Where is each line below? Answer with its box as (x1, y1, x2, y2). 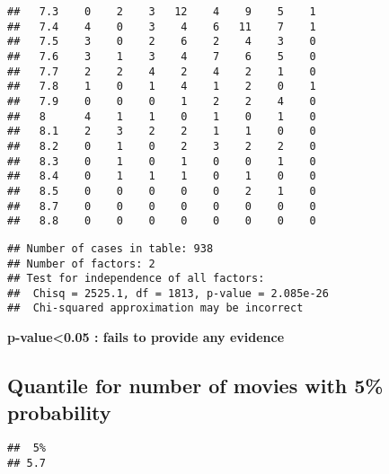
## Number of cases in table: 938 (7, 241, 214, 255)
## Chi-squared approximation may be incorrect (7, 302, 304, 315)
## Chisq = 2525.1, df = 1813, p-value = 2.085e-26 (7, 286, 329, 300)
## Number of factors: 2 (7, 257, 155, 270)
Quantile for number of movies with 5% (7, 372, 384, 399)
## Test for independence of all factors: (7, 272, 265, 285)
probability (7, 398, 111, 426)
